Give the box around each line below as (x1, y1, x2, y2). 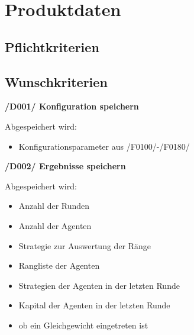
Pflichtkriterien (5, 37, 99, 56)
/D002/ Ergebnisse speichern (5, 160, 126, 172)
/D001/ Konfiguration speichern (5, 100, 139, 112)
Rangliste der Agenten (18, 259, 100, 272)
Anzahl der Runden (18, 199, 90, 212)
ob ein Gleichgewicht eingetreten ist (18, 318, 148, 331)
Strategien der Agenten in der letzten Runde (18, 279, 180, 291)
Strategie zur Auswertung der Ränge (18, 239, 151, 252)
